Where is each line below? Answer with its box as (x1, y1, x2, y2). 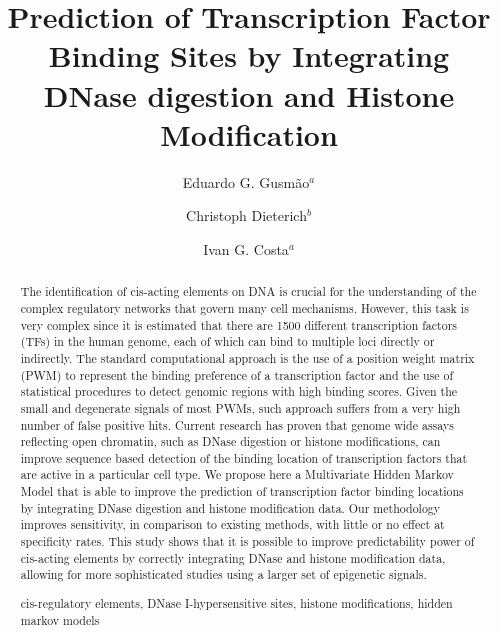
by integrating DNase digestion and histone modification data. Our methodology (20, 499, 441, 516)
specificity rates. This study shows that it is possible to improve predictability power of (20, 533, 475, 550)
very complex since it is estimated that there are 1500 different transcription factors (20, 316, 457, 333)
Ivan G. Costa (203, 238, 289, 259)
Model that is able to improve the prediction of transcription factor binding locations (20, 483, 464, 500)
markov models (20, 611, 100, 628)
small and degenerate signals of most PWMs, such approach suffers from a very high (20, 399, 461, 416)
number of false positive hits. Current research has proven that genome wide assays (20, 416, 454, 433)
